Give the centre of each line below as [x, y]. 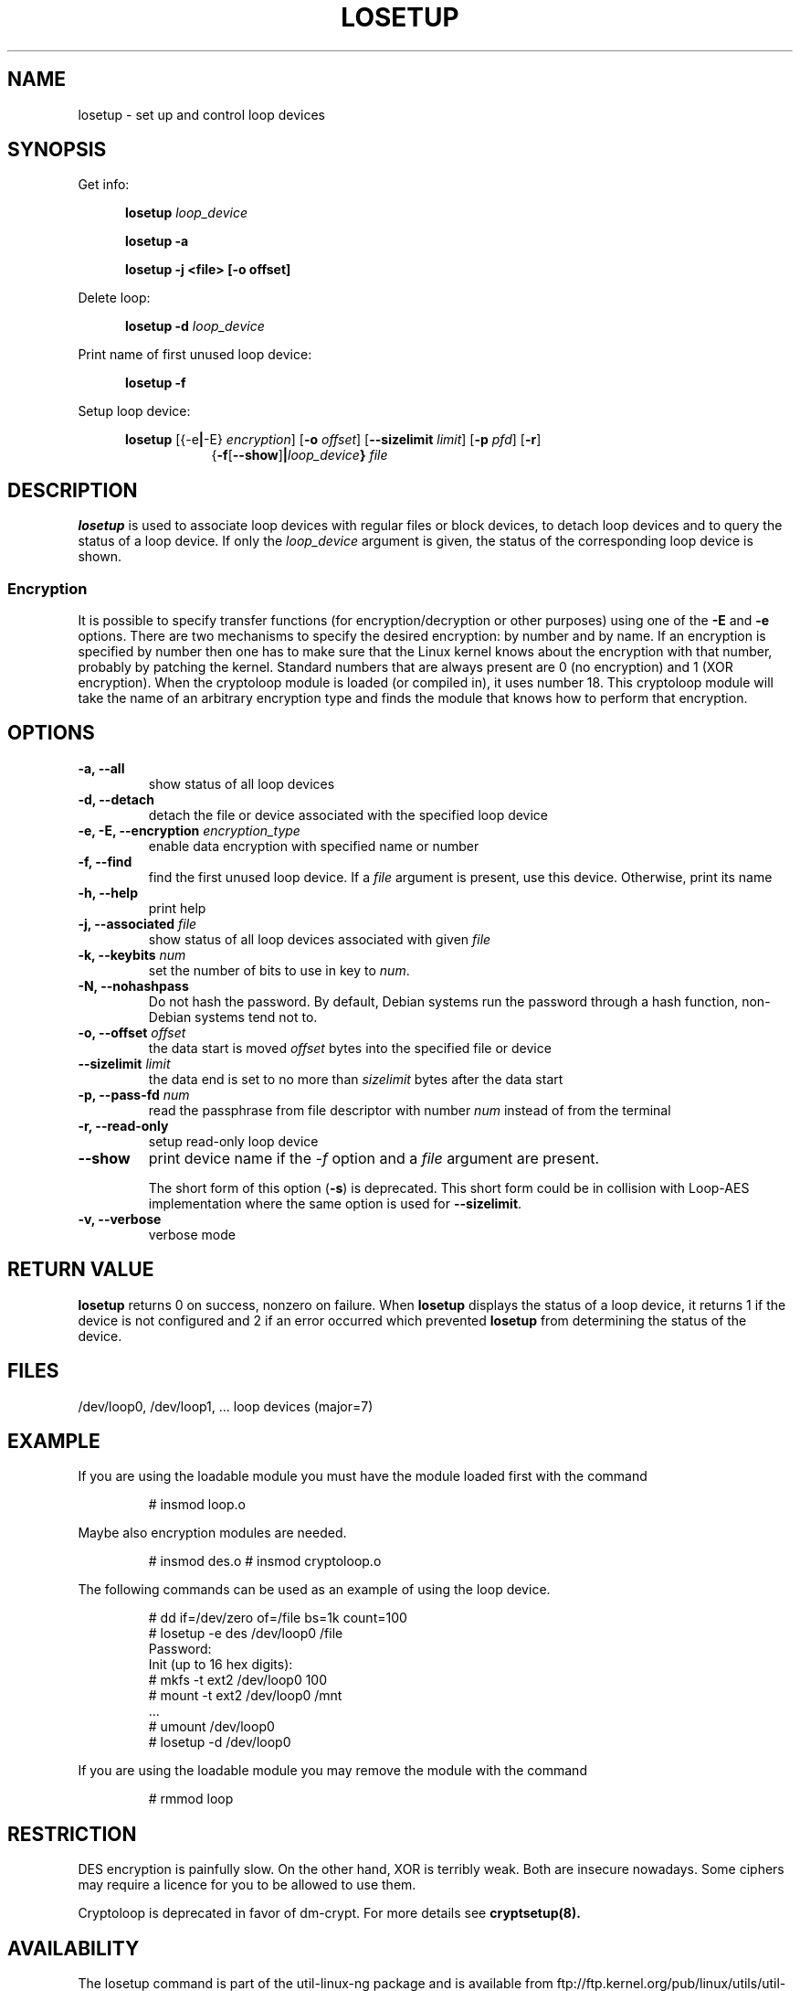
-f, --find [105, 861]
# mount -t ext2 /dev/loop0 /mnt [245, 1696]
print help [177, 908]
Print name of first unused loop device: [195, 355]
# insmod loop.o [197, 1505]
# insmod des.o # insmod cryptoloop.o [265, 1561]
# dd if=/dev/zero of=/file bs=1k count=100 [278, 1618]
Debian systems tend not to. [233, 1017]
